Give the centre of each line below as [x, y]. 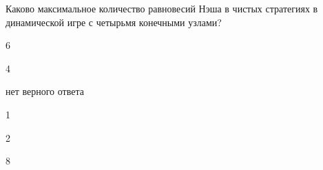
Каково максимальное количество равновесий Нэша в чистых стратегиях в [162, 8]
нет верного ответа [45, 91]
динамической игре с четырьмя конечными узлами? [114, 22]
